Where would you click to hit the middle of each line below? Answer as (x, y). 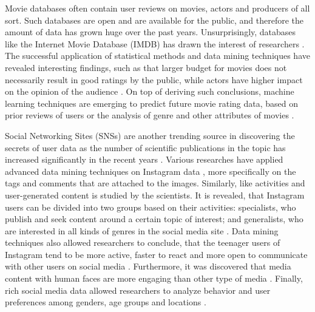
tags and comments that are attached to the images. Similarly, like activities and (155, 183)
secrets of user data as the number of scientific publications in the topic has (145, 147)
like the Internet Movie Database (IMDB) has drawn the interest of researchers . (155, 43)
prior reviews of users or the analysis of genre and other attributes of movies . (150, 115)
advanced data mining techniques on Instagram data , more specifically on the (151, 171)
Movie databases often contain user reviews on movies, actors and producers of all (157, 8)
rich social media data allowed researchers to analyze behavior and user (138, 290)
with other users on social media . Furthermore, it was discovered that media (148, 266)
